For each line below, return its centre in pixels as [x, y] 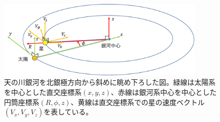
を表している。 [68, 112]
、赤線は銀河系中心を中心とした [164, 92]
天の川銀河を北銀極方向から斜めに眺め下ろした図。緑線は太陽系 [110, 82]
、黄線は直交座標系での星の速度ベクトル [138, 102]
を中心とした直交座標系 [43, 92]
